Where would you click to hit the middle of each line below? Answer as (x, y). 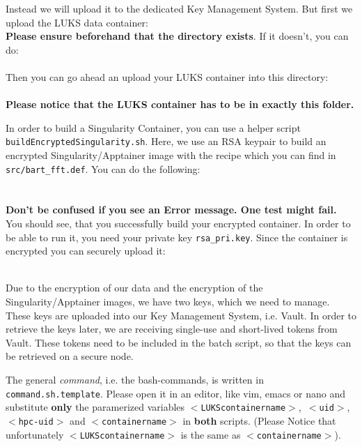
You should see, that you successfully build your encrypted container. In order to (178, 223)
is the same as (211, 434)
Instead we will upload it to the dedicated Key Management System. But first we (179, 8)
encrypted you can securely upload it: (86, 251)
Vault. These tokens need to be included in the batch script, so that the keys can (179, 342)
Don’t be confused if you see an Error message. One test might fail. (171, 210)
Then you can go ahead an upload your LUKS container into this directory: (167, 76)
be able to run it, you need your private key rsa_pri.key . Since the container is (177, 237)
